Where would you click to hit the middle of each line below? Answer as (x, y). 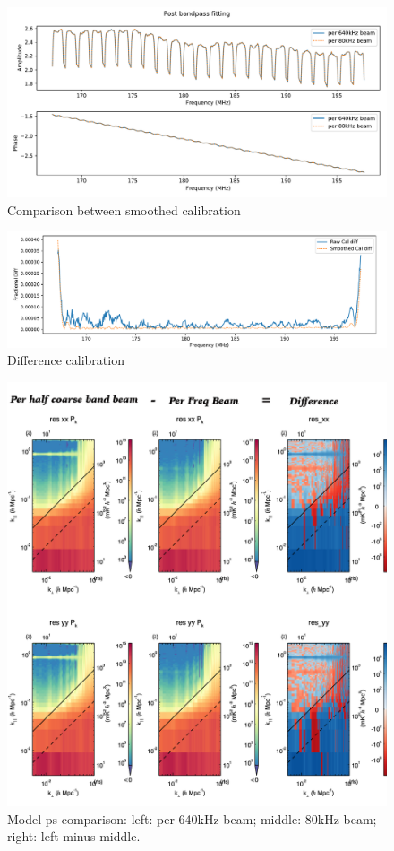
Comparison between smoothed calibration (124, 209)
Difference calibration (66, 360)
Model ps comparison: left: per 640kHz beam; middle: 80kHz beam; (192, 818)
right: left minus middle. (74, 836)
